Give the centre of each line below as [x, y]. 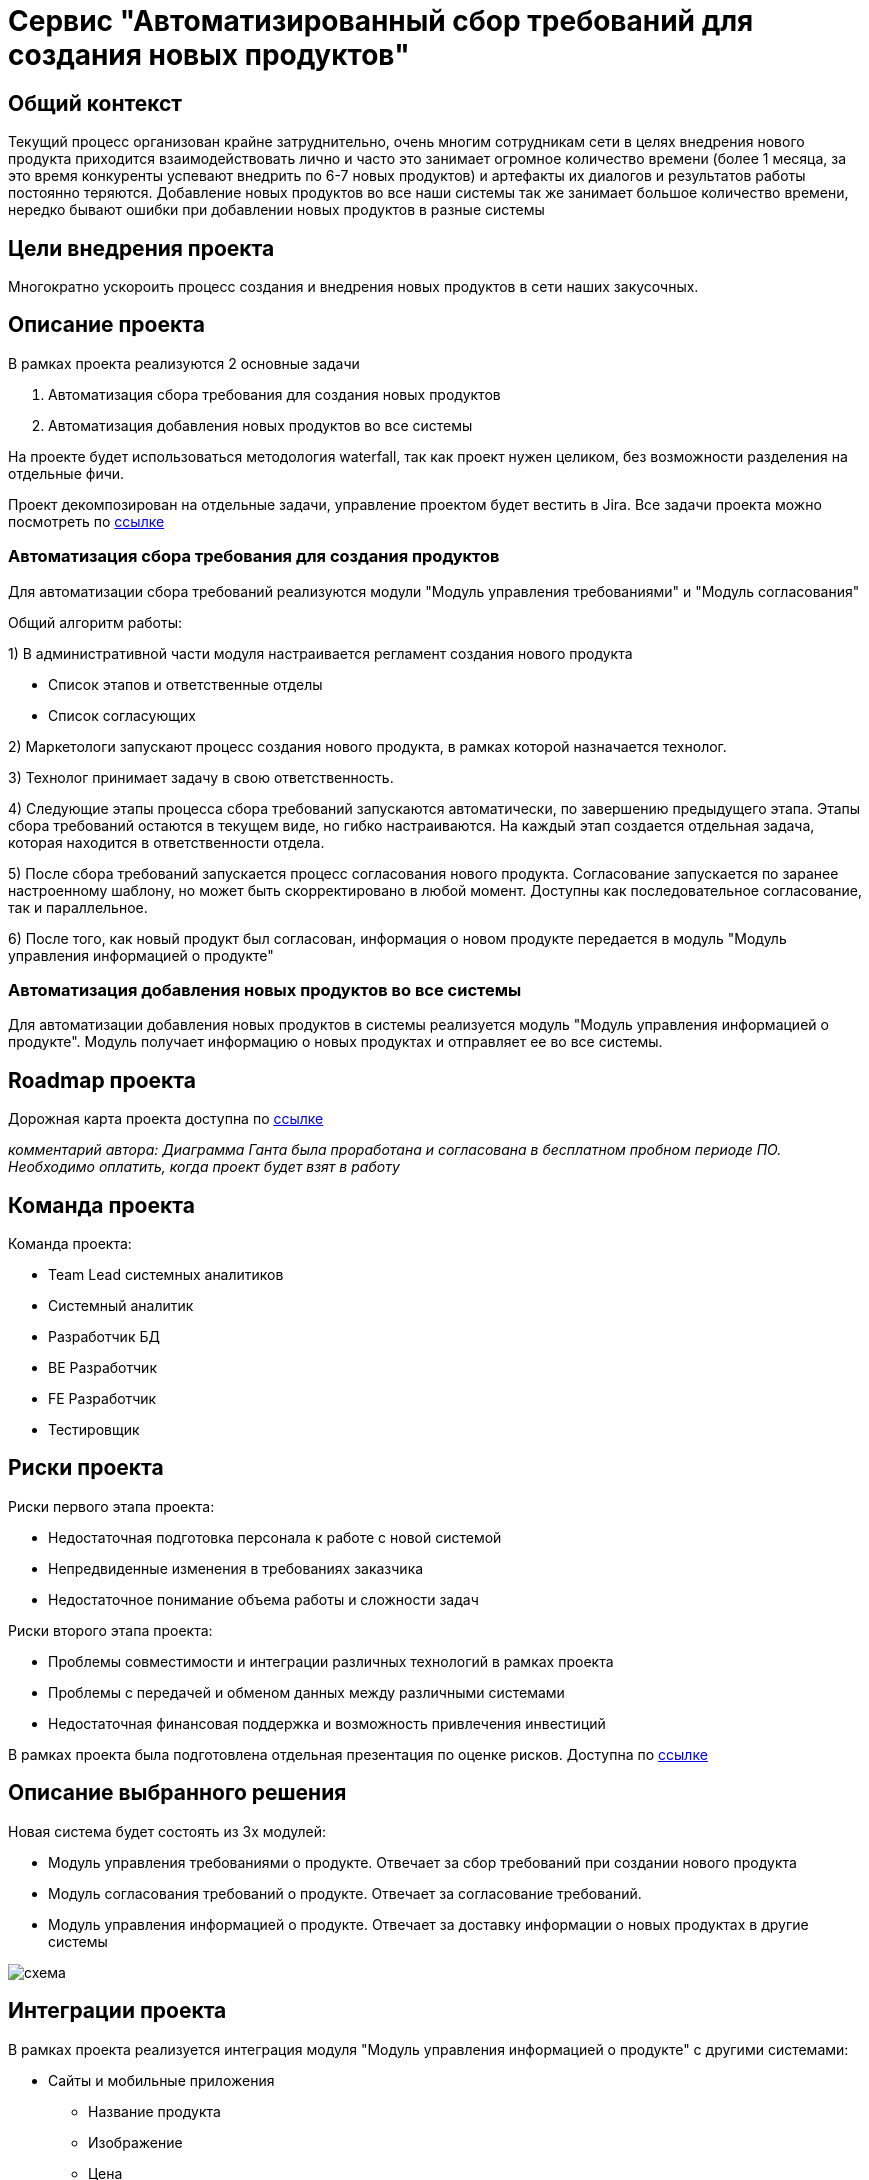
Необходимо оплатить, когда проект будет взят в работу [204, 1167]
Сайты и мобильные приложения [161, 2080]
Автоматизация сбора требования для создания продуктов [254, 556]
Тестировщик [94, 1430]
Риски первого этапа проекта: [111, 1506]
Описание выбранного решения [177, 1793]
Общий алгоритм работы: [95, 622]
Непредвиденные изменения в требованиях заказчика [236, 1568]
